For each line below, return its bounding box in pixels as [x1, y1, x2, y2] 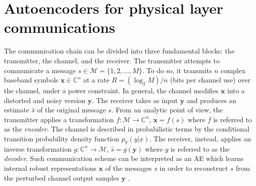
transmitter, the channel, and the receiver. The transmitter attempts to [4, 55, 220, 65]
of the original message [37, 105, 106, 115]
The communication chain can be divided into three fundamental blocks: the [4, 46, 235, 56]
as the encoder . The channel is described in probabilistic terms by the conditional [4, 124, 250, 134]
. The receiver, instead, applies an [149, 133, 251, 144]
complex [221, 65, 246, 75]
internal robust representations [4, 163, 96, 173]
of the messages [105, 163, 152, 173]
